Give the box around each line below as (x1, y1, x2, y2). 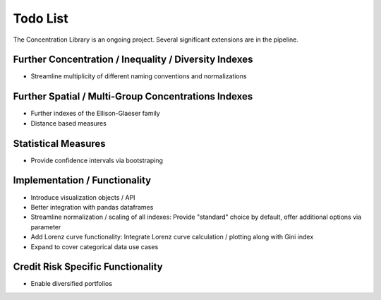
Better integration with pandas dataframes (30, 203, 154, 211)
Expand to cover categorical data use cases (30, 242, 159, 251)
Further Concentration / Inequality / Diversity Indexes (13, 54, 253, 66)
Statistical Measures (13, 138, 106, 150)
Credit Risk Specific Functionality (13, 261, 163, 273)
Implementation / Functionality (13, 174, 152, 186)
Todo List (13, 11, 68, 26)
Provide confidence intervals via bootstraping (30, 156, 164, 164)
